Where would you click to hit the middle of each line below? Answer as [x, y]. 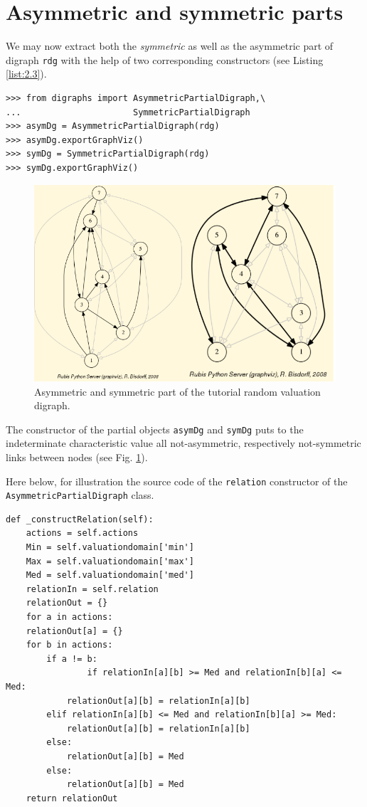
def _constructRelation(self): [80, 519]
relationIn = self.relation [92, 589]
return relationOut [72, 798]
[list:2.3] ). [26, 74]
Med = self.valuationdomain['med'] [110, 575]
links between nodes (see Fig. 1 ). [77, 457]
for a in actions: [69, 617]
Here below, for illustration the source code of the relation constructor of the [177, 481]
